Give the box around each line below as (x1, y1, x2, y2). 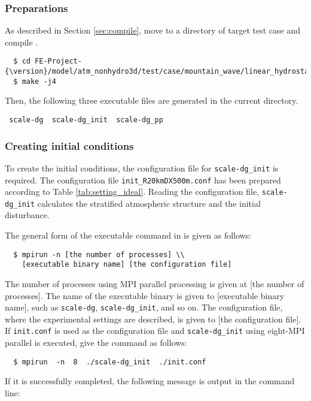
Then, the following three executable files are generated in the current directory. (5, 94, 298, 107)
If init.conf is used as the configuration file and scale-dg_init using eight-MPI (5, 324, 305, 337)
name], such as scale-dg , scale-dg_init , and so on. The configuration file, (5, 301, 283, 313)
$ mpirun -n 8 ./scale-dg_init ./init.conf (13, 357, 206, 366)
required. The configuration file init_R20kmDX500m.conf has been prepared (5, 173, 281, 186)
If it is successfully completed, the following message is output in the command (5, 375, 295, 387)
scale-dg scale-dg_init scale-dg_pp (9, 115, 163, 124)
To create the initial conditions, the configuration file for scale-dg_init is (5, 161, 279, 174)
